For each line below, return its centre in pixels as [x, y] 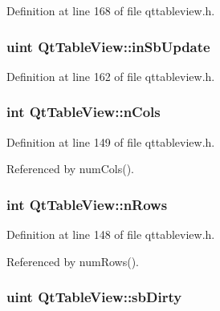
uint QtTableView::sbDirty [94, 297]
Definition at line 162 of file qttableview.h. [111, 76]
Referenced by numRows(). [73, 261]
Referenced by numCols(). [70, 169]
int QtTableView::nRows [87, 204]
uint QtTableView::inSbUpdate [108, 46]
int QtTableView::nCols [84, 112]
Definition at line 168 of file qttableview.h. [111, 10]
